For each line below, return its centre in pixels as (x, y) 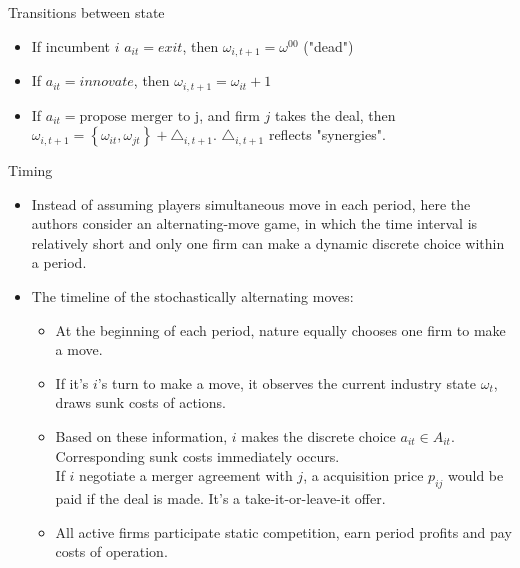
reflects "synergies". (327, 134)
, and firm (229, 114)
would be (476, 475)
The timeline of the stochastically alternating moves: (192, 296)
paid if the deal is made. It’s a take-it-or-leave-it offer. (220, 498)
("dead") (328, 45)
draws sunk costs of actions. (140, 402)
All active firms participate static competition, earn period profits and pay (283, 531)
